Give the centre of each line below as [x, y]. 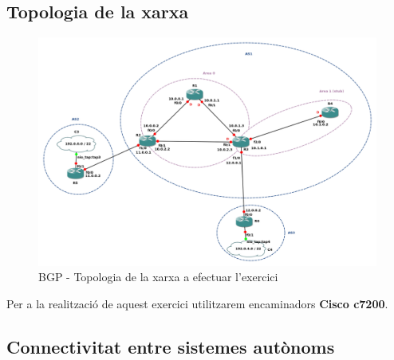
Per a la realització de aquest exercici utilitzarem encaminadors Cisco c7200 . [197, 303]
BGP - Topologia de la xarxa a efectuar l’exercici [158, 277]
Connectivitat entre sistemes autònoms [171, 346]
